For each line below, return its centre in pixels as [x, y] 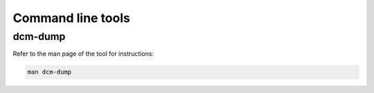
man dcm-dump [50, 72]
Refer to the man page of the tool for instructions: [83, 54]
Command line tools [72, 18]
